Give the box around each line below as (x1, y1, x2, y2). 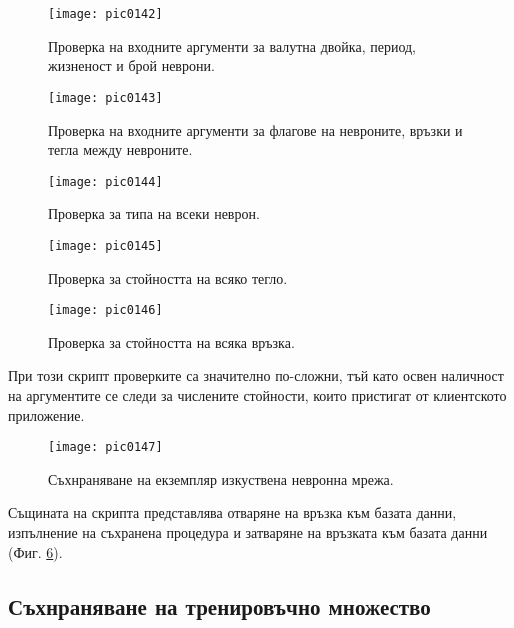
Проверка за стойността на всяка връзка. (48, 331, 295, 352)
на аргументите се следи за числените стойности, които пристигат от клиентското (8, 385, 507, 406)
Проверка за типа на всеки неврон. (48, 203, 260, 224)
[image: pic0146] (48, 303, 163, 318)
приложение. (8, 404, 85, 425)
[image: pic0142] (48, 7, 163, 21)
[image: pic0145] (48, 238, 163, 253)
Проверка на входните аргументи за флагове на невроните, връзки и (48, 119, 463, 140)
